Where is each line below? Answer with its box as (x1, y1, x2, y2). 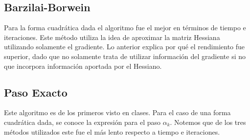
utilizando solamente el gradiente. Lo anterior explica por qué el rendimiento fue (4, 41, 245, 52)
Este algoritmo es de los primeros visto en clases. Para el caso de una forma (4, 107, 231, 118)
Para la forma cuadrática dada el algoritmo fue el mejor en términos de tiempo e (4, 22, 246, 33)
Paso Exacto (4, 84, 68, 100)
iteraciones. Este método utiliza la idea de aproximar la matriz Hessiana (4, 32, 220, 42)
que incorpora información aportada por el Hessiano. (4, 60, 162, 71)
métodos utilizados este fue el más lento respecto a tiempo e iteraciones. (4, 126, 220, 137)
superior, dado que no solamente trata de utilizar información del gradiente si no (4, 51, 246, 61)
